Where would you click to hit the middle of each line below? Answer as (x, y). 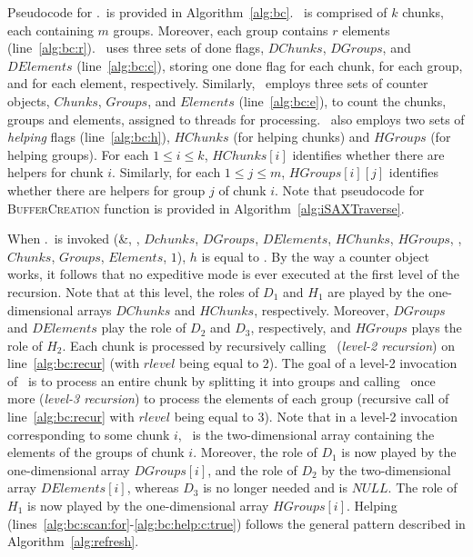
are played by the (376, 291)
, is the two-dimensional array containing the (306, 434)
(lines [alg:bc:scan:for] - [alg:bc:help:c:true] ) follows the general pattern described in (236, 523)
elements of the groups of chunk (96, 452)
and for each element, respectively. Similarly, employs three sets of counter (218, 83)
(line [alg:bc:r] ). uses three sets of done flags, (136, 48)
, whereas (153, 487)
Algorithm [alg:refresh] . (73, 541)
